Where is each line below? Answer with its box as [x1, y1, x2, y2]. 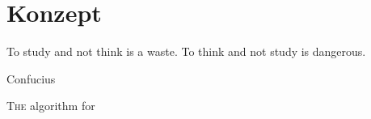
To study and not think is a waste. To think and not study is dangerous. [6, 43, 366, 60]
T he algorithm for [6, 97, 95, 114]
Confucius [6, 70, 56, 87]
